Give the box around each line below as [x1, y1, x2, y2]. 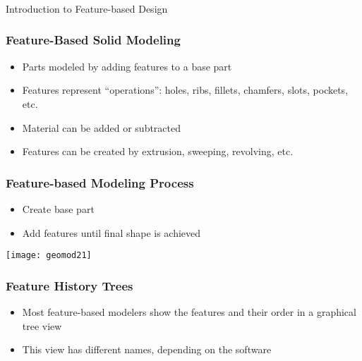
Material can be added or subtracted [22, 120, 181, 135]
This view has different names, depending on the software [22, 342, 272, 357]
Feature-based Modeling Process [6, 173, 194, 191]
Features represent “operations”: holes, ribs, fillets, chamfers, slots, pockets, [22, 82, 349, 97]
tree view [22, 318, 62, 333]
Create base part [22, 201, 95, 216]
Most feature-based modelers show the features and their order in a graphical [22, 304, 356, 319]
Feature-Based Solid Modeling [6, 31, 181, 49]
